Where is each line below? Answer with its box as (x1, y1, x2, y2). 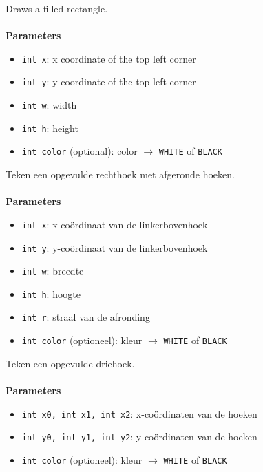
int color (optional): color (21, 144, 138, 158)
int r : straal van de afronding (21, 310, 150, 324)
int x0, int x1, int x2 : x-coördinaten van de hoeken (21, 406, 257, 420)
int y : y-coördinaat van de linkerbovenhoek (21, 240, 208, 255)
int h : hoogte (21, 286, 81, 301)
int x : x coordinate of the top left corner (21, 51, 196, 65)
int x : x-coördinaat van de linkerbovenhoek (21, 217, 208, 231)
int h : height (21, 120, 78, 135)
